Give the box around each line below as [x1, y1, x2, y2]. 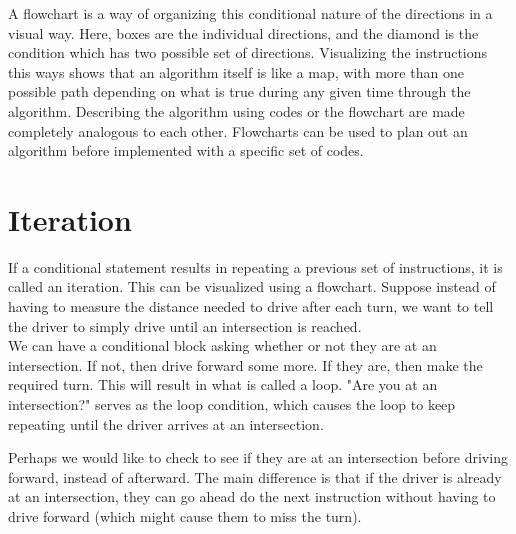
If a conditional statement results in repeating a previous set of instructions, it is [8, 256, 503, 277]
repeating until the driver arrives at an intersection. [8, 413, 324, 434]
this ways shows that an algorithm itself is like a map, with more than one [8, 61, 464, 82]
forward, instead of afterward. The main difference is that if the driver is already [8, 466, 502, 487]
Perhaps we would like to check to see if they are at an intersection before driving [8, 447, 508, 468]
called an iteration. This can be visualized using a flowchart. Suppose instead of [8, 276, 496, 297]
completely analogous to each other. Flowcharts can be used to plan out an [8, 120, 468, 141]
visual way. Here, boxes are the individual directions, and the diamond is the [8, 22, 479, 43]
